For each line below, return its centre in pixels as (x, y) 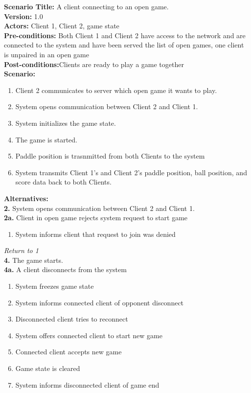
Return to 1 (21, 250)
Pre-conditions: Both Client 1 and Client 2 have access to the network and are (125, 35)
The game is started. (46, 139)
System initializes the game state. (66, 123)
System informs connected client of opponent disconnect (100, 302)
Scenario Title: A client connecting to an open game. (86, 6)
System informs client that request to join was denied (95, 234)
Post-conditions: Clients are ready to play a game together (94, 64)
